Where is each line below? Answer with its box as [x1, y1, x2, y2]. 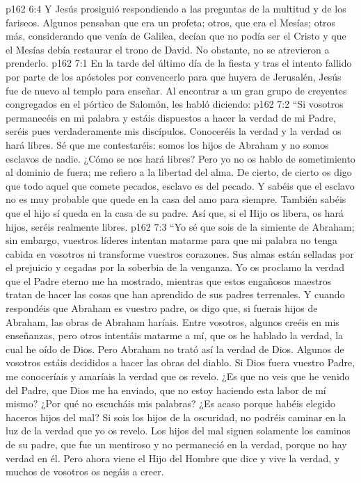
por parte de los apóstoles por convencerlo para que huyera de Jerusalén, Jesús [6, 69, 342, 83]
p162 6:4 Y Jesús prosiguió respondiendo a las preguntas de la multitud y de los [6, 1, 346, 15]
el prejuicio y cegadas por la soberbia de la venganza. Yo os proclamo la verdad [6, 260, 344, 275]
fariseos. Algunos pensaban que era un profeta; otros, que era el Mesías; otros [6, 15, 336, 29]
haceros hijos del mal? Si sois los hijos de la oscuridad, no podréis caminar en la [6, 409, 346, 424]
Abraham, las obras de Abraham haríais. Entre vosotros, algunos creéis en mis [6, 314, 339, 329]
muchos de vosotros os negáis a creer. [6, 464, 164, 479]
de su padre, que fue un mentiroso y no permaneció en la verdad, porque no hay [6, 437, 347, 451]
